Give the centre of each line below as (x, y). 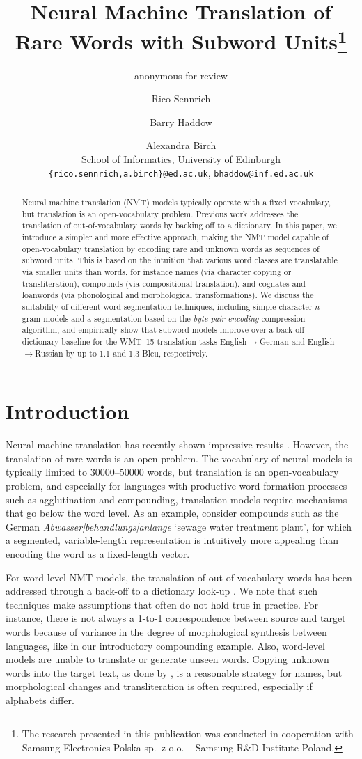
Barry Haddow (181, 122)
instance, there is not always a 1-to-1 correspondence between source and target (176, 618)
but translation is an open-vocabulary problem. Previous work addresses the (160, 213)
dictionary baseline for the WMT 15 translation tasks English (134, 341)
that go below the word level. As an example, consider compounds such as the (172, 513)
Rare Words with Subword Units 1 (181, 40)
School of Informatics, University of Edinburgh (181, 159)
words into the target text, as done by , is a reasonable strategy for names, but (174, 672)
